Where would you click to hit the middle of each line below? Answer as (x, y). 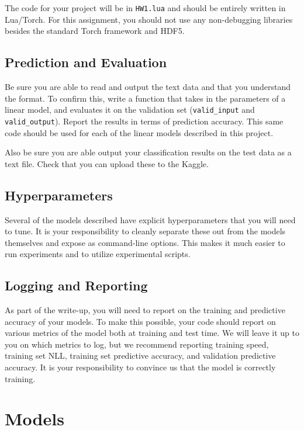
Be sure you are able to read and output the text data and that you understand (148, 87)
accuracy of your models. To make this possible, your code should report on (140, 321)
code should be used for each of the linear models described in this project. (139, 132)
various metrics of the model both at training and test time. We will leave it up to (152, 333)
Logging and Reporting (76, 285)
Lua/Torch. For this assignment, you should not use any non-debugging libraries (149, 19)
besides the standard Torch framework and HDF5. (95, 31)
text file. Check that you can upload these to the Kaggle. (107, 163)
